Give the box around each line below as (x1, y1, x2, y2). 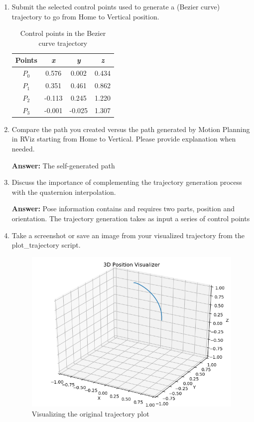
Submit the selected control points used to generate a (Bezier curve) (11, 1, 220, 11)
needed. (11, 143, 35, 154)
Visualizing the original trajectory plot (31, 408, 149, 419)
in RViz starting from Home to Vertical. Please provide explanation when (11, 134, 236, 144)
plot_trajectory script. (11, 240, 81, 250)
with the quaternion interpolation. (11, 186, 116, 197)
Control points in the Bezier (20, 28, 106, 38)
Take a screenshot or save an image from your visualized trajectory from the (11, 230, 245, 240)
